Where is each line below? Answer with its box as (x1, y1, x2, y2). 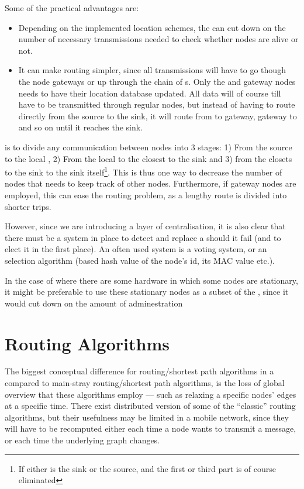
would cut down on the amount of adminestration (5, 297, 183, 309)
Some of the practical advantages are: (5, 2, 139, 13)
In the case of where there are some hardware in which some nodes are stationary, (5, 274, 298, 286)
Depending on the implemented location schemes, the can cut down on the (18, 21, 286, 33)
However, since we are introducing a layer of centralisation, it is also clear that (5, 220, 286, 232)
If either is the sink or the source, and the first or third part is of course (18, 462, 277, 474)
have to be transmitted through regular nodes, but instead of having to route (18, 98, 295, 111)
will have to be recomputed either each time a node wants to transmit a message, (5, 422, 296, 435)
